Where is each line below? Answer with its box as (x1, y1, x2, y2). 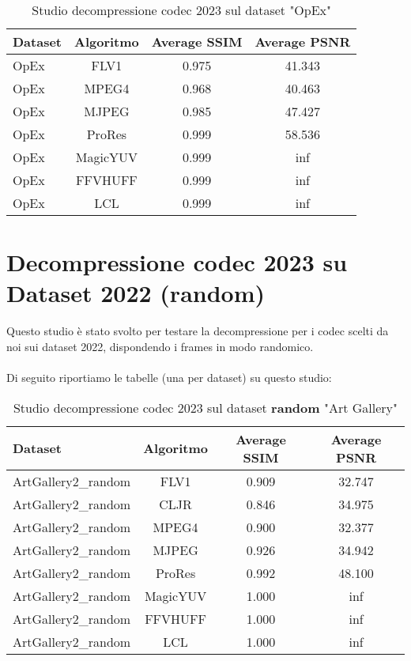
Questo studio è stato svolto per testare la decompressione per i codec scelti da (6, 323, 389, 339)
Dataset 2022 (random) (6, 277, 266, 309)
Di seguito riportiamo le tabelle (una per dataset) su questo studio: (6, 369, 332, 386)
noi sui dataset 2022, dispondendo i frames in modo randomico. (6, 338, 314, 354)
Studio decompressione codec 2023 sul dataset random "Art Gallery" (13, 398, 398, 417)
